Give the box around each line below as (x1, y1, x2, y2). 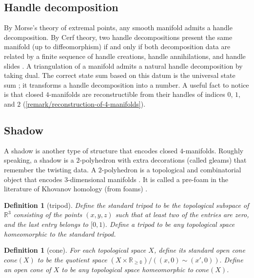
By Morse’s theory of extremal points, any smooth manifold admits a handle (4, 22, 233, 33)
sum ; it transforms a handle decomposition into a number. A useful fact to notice (4, 79, 249, 90)
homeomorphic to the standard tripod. (4, 228, 116, 239)
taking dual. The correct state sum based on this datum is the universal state (4, 70, 235, 80)
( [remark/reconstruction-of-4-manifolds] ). (22, 98, 146, 109)
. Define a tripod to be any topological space (105, 219, 235, 229)
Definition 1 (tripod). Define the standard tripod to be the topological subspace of (4, 200, 249, 210)
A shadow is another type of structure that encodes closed (4, 145, 178, 155)
